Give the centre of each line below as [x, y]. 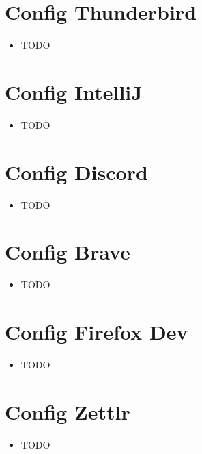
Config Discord [76, 172]
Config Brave [68, 252]
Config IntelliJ [74, 91]
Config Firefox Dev [97, 332]
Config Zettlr [68, 411]
